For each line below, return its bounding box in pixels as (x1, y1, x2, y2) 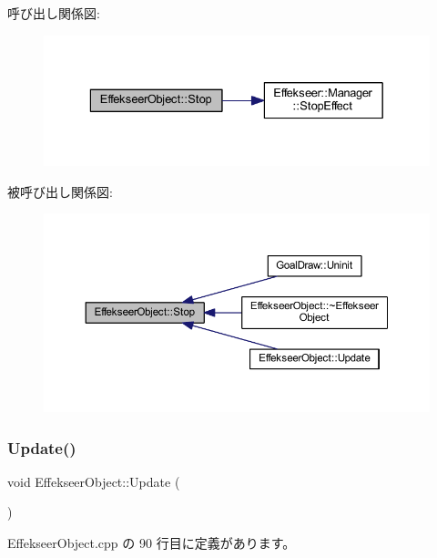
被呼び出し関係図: (7, 181, 113, 201)
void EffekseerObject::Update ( (7, 471, 180, 491)
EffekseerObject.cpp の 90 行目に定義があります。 (7, 533, 296, 552)
